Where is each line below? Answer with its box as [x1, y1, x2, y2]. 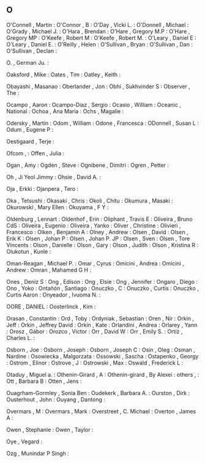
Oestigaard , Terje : [6, 138, 55, 145]
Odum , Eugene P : [6, 125, 54, 133]
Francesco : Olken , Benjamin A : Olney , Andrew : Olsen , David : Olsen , [6, 228, 188, 235]
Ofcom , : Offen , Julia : [6, 149, 65, 157]
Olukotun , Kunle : [6, 248, 51, 255]
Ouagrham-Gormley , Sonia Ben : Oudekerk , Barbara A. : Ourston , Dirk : [6, 389, 190, 396]
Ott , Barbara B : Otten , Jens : [6, 377, 82, 385]
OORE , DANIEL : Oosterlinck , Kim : [6, 303, 96, 310]
